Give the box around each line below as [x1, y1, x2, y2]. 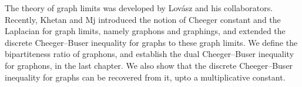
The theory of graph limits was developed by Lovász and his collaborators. [5, 2, 273, 14]
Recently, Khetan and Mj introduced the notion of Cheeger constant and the [5, 13, 281, 25]
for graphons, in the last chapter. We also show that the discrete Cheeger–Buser [5, 59, 293, 71]
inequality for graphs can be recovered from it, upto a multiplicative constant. [5, 71, 286, 83]
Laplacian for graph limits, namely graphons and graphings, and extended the [5, 25, 286, 37]
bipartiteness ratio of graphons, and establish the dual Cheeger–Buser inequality [5, 48, 294, 60]
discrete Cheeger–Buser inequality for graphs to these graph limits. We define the [5, 36, 298, 48]
